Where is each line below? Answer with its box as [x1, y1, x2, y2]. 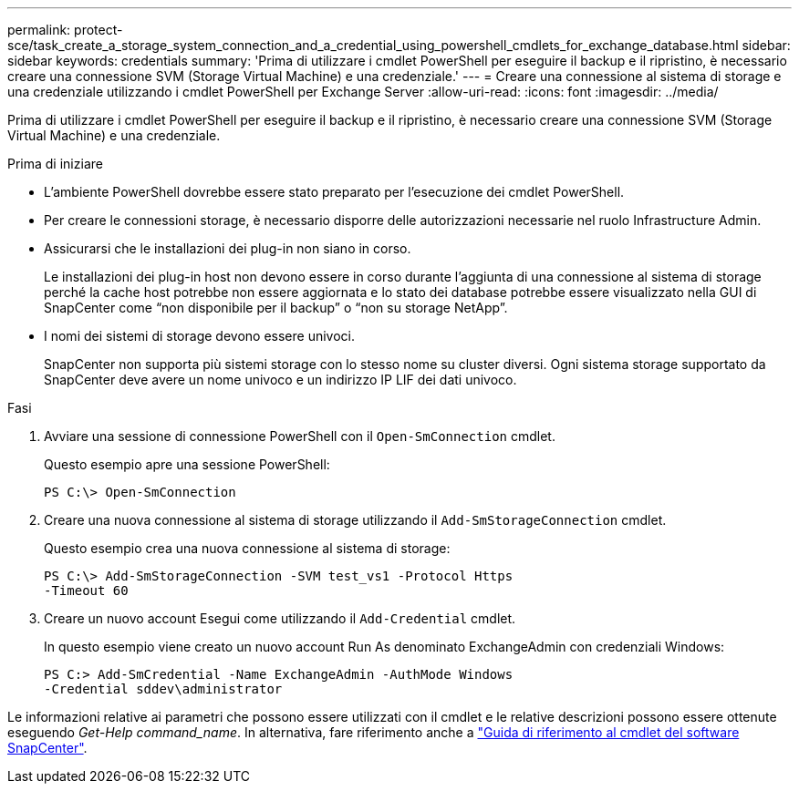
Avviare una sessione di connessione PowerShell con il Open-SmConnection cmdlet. [44, 428, 555, 444]
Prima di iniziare [7, 156, 103, 171]
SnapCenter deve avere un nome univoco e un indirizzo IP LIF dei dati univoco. [44, 372, 517, 387]
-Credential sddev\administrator [44, 682, 283, 696]
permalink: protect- [7, 22, 123, 37]
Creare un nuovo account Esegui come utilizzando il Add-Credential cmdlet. [44, 611, 516, 626]
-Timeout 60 [44, 583, 129, 598]
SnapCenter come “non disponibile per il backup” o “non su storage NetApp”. [44, 300, 508, 315]
